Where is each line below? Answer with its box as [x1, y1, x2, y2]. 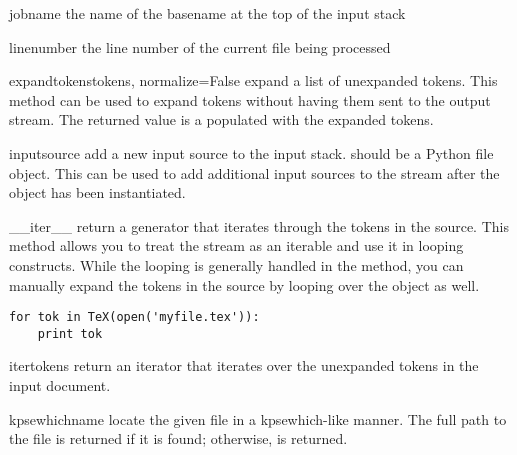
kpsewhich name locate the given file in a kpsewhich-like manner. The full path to [9, 408, 507, 429]
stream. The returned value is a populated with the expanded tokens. [9, 109, 434, 130]
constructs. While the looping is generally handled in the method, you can [9, 254, 464, 275]
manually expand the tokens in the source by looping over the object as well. [9, 274, 480, 295]
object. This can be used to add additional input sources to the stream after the [9, 162, 500, 183]
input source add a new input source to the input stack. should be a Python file [9, 142, 494, 163]
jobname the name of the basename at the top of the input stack [9, 3, 406, 23]
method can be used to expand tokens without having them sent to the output [9, 89, 491, 110]
